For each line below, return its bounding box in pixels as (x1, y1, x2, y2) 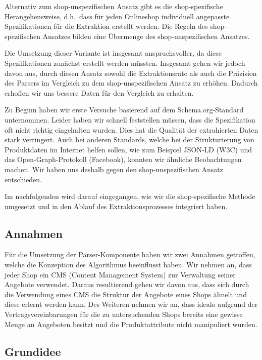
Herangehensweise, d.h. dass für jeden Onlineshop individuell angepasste (5, 11, 230, 21)
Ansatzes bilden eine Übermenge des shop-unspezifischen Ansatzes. (42, 30, 250, 41)
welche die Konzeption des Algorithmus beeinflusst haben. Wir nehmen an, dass (5, 259, 252, 270)
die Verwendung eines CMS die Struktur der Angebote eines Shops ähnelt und (5, 289, 247, 299)
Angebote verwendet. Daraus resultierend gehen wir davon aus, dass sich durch (5, 279, 249, 290)
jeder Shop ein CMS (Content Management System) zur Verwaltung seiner (5, 269, 236, 279)
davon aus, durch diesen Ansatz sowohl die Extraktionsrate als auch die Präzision (5, 67, 257, 78)
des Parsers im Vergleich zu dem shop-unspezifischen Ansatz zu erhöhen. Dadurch (5, 77, 258, 88)
